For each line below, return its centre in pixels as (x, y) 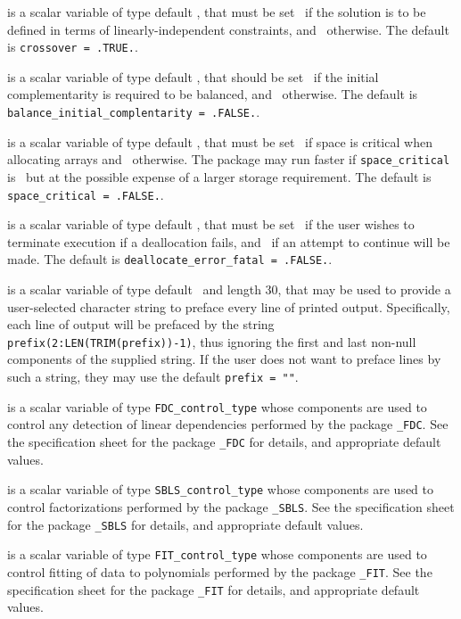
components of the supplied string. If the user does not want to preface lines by (224, 359)
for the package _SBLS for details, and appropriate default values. (185, 524)
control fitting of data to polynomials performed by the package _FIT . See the (220, 571)
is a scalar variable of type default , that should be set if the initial (193, 76)
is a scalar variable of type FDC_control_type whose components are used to (217, 406)
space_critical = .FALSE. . (86, 194)
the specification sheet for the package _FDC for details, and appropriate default (224, 442)
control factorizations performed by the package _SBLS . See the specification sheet (231, 506)
